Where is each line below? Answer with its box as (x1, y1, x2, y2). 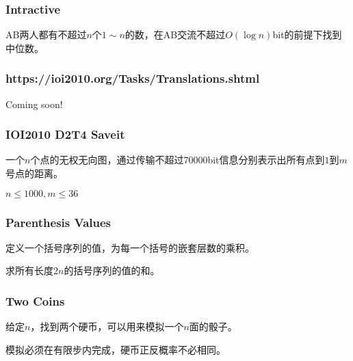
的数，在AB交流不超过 (125, 27, 226, 42)
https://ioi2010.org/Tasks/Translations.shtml (5, 70, 260, 87)
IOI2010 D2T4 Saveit (5, 126, 125, 143)
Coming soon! (5, 96, 63, 111)
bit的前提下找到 (272, 27, 342, 42)
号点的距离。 (5, 166, 63, 180)
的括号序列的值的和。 (64, 263, 160, 278)
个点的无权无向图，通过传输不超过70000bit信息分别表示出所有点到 (30, 152, 325, 167)
